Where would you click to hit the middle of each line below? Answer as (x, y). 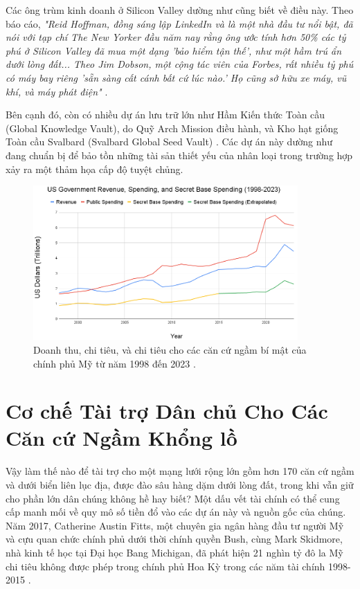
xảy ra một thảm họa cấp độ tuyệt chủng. (94, 169)
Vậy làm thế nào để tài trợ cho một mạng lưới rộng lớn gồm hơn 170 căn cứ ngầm (180, 471)
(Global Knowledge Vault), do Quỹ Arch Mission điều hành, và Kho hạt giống (172, 128)
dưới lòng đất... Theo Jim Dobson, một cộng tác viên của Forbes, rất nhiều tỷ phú (180, 64)
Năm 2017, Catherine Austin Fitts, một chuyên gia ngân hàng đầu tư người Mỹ (175, 525)
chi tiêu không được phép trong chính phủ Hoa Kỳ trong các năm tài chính (165, 566)
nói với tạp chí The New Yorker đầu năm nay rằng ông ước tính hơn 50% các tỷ (176, 37)
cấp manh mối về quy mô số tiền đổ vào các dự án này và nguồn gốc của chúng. (176, 512)
